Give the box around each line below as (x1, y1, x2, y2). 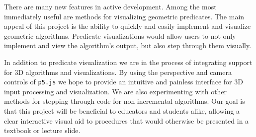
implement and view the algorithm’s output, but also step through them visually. (4, 40, 252, 51)
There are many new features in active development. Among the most (4, 1, 217, 11)
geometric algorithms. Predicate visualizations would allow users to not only (4, 30, 236, 41)
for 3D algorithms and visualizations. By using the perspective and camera (4, 67, 232, 77)
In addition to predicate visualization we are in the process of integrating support (4, 57, 253, 67)
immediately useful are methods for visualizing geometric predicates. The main (4, 11, 245, 21)
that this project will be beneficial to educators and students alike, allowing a (4, 106, 240, 116)
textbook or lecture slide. (4, 125, 81, 136)
